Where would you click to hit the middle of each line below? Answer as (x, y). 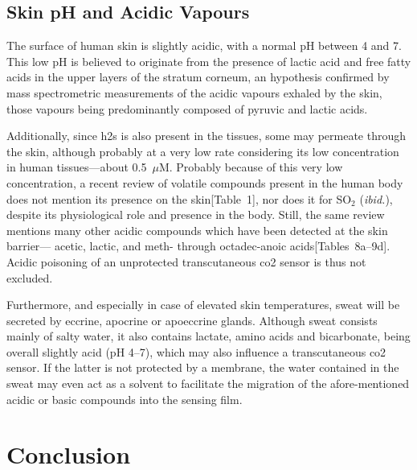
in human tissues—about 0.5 (77, 167)
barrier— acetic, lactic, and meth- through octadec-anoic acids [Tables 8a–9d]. (198, 246)
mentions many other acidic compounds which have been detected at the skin (197, 230)
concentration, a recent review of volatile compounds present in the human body (205, 182)
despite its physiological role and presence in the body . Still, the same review (196, 214)
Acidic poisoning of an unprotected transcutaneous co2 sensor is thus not (186, 261)
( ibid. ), (376, 198)
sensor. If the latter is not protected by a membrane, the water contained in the (203, 367)
